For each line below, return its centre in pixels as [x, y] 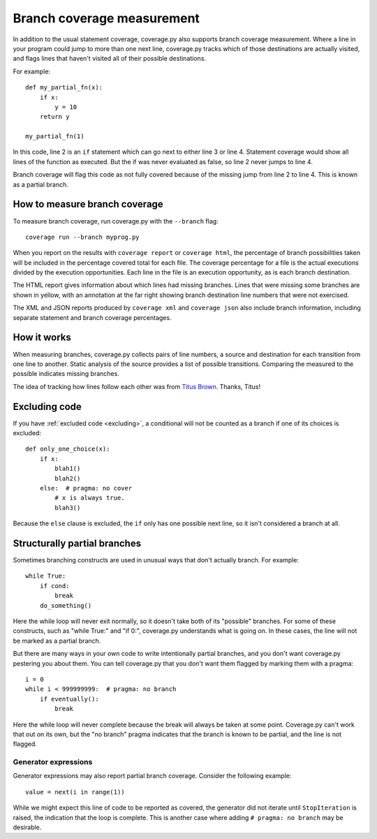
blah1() [68, 469]
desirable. [27, 827]
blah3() [68, 508]
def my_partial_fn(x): [64, 88]
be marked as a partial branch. [57, 641]
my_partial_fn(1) [55, 137]
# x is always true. [90, 498]
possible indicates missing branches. [66, 374]
